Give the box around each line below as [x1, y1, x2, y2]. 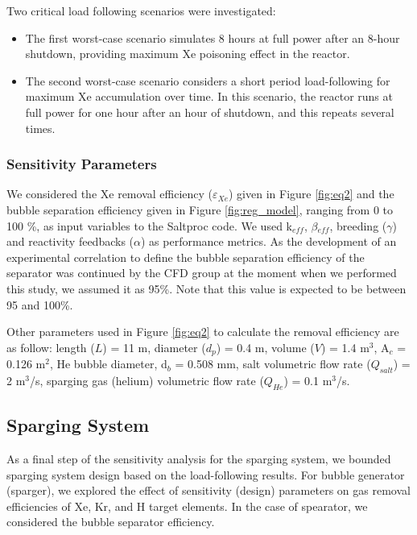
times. [25, 119, 56, 136]
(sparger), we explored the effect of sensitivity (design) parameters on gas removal [6, 482, 411, 499]
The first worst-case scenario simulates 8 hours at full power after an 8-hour [25, 29, 400, 46]
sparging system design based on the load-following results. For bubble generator [6, 466, 405, 483]
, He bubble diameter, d [49, 355, 167, 372]
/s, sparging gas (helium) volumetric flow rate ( [30, 371, 264, 388]
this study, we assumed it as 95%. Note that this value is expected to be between [6, 280, 407, 297]
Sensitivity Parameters [6, 154, 157, 174]
